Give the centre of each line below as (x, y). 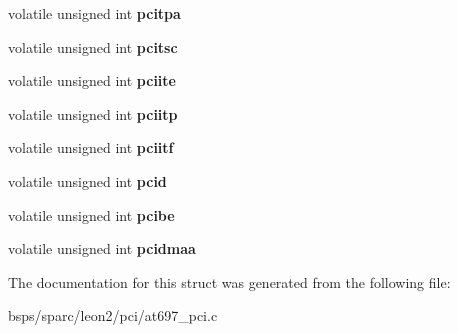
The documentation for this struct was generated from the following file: (229, 281)
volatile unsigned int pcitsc (93, 46)
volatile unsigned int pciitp (93, 113)
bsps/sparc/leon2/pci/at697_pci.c (113, 315)
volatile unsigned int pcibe (91, 214)
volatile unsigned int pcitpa (94, 13)
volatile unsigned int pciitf (91, 147)
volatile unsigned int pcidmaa (102, 248)
